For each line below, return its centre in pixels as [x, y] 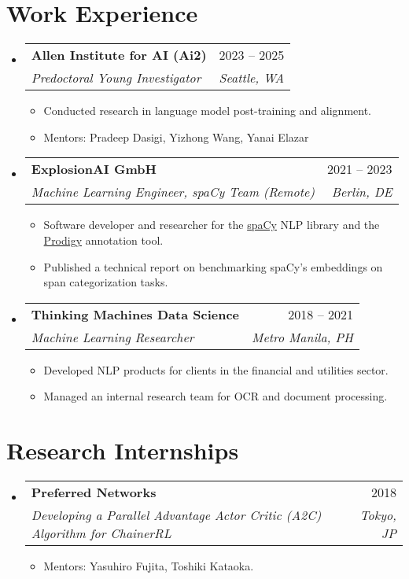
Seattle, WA [252, 78]
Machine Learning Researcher [112, 337]
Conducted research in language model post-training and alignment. [208, 111]
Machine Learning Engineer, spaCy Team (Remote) [173, 192]
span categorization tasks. [106, 282]
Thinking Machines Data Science [135, 314]
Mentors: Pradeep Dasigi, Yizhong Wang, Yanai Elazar [176, 136]
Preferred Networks [94, 492]
